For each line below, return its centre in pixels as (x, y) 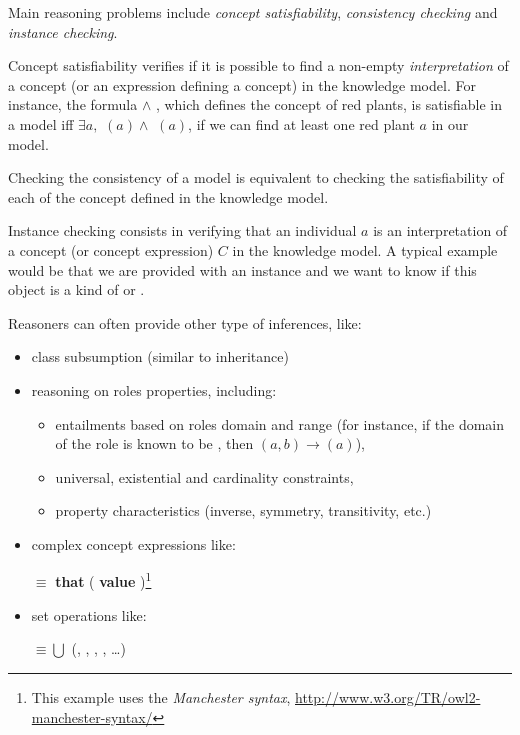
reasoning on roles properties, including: (154, 389)
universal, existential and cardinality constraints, (204, 476)
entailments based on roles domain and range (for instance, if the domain (280, 423)
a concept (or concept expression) (111, 249)
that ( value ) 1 (103, 580)
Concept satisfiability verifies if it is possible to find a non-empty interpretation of (258, 65)
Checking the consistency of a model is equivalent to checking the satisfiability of (256, 177)
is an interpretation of (440, 230)
